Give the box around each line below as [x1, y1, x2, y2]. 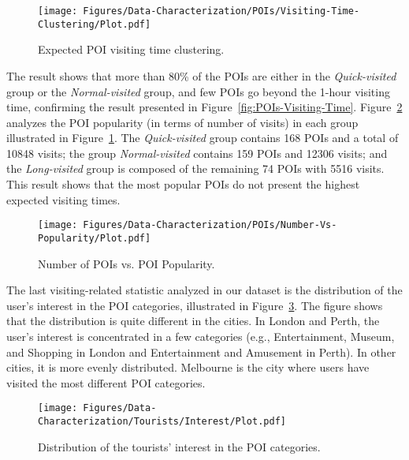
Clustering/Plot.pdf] [38, 18, 151, 30]
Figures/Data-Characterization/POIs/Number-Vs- [83, 219, 337, 231]
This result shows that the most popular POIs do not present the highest [6, 176, 360, 193]
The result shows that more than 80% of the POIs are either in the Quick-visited [6, 67, 396, 84]
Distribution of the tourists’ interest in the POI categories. [38, 438, 321, 454]
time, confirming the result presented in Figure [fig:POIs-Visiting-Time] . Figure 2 [6, 99, 403, 115]
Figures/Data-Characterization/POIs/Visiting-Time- [83, 6, 360, 17]
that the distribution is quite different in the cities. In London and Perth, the [6, 312, 380, 329]
